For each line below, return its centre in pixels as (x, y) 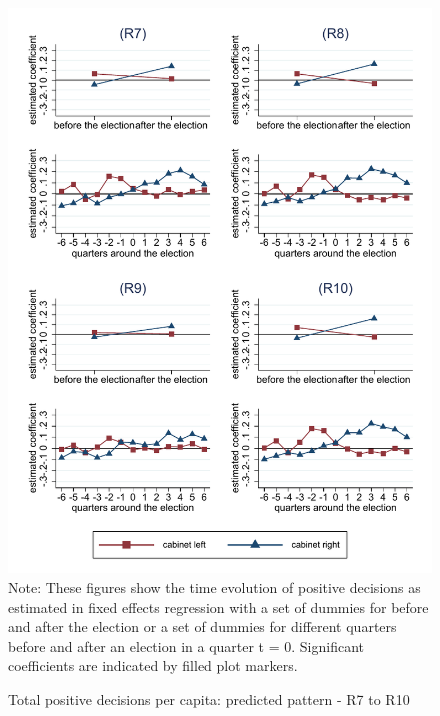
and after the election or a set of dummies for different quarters (202, 626)
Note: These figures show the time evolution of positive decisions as (214, 586)
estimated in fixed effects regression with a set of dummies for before (218, 606)
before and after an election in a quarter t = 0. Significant (186, 645)
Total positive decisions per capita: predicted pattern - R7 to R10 (209, 698)
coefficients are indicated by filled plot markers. (153, 665)
